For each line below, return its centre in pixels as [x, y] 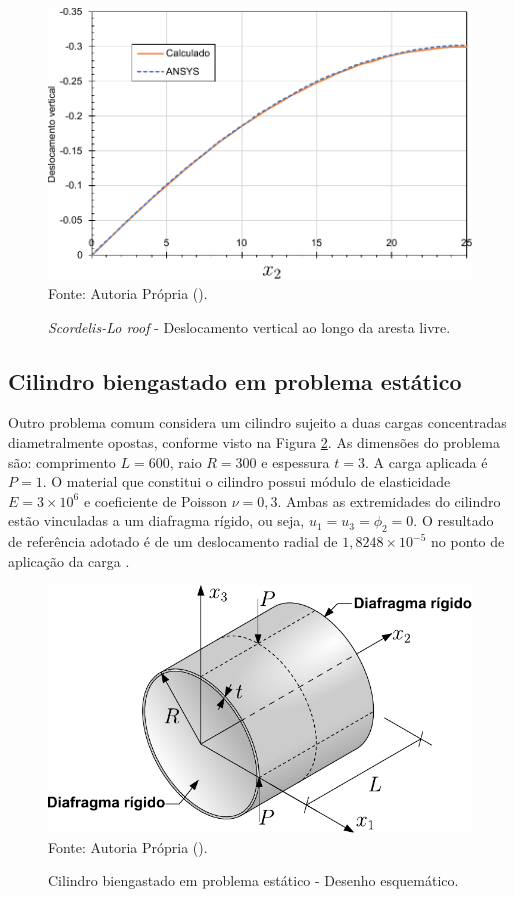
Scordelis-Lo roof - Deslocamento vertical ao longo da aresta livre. [249, 326]
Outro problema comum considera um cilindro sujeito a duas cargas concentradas [257, 422]
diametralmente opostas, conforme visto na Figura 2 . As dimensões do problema [254, 441]
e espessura [295, 461]
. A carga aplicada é [426, 461]
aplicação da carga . [69, 560]
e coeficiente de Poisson [155, 500]
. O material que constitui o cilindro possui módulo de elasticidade [246, 481]
